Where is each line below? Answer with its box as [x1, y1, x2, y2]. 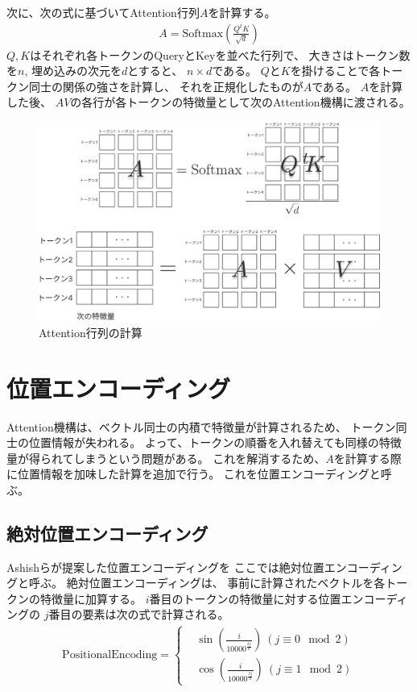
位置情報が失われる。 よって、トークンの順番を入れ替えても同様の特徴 [28, 434, 402, 451]
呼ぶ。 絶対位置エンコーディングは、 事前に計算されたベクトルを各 [28, 574, 386, 591]
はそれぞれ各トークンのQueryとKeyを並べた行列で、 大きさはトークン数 [30, 46, 411, 63]
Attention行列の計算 [39, 323, 142, 340]
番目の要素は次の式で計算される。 [48, 606, 229, 623]
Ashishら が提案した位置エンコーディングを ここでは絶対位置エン [6, 558, 347, 575]
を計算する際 [333, 449, 402, 466]
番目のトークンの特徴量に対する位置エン [149, 590, 364, 607]
